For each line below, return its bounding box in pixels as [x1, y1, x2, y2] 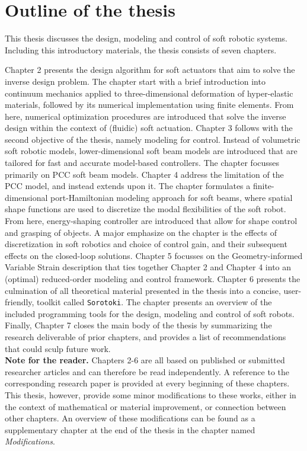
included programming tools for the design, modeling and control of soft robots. [5, 307, 295, 319]
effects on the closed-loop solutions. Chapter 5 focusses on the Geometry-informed [5, 249, 303, 261]
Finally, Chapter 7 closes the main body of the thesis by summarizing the [5, 319, 272, 331]
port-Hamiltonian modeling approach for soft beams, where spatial [50, 191, 293, 203]
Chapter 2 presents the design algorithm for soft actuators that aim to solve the [5, 63, 295, 76]
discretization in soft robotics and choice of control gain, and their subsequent [5, 238, 287, 250]
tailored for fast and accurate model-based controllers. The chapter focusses [5, 156, 280, 169]
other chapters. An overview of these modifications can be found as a [5, 412, 255, 424]
